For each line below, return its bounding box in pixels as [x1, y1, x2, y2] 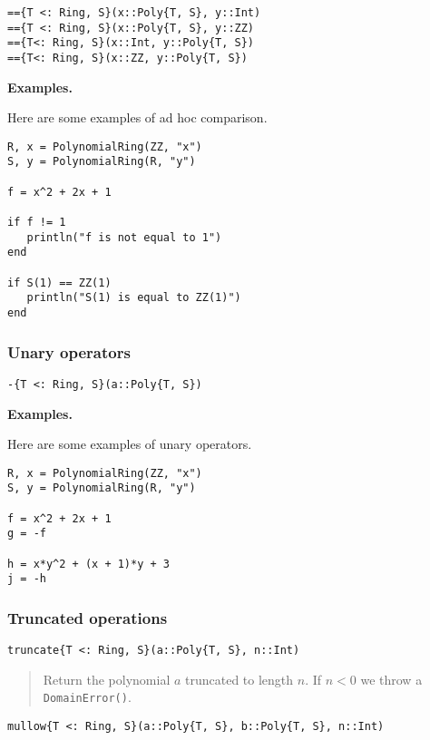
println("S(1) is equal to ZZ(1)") [26, 291, 241, 305]
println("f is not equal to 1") [26, 230, 222, 244]
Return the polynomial [43, 669, 171, 688]
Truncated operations [7, 606, 168, 628]
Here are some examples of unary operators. [7, 434, 252, 453]
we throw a [360, 669, 423, 688]
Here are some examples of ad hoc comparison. [7, 108, 268, 127]
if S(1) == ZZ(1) [7, 276, 112, 289]
